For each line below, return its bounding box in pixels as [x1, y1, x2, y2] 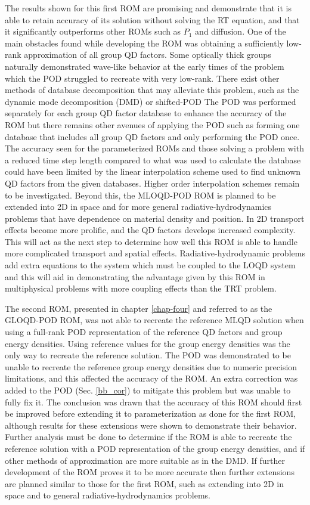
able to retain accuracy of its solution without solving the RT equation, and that [5, 13, 300, 26]
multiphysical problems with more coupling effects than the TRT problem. [5, 282, 277, 295]
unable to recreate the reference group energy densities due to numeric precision [5, 360, 297, 373]
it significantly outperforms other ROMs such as [5, 25, 181, 38]
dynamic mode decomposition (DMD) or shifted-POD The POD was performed [5, 95, 296, 107]
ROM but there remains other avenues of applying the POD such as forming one [5, 118, 300, 131]
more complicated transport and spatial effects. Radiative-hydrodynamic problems [5, 247, 305, 259]
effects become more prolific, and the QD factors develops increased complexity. [5, 224, 296, 236]
